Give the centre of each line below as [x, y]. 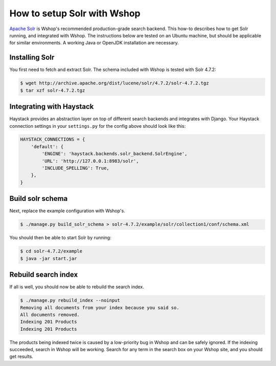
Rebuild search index [44, 275]
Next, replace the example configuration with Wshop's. [67, 211]
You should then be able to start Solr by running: [61, 238]
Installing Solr [32, 58]
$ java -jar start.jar [49, 258]
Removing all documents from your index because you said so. [100, 307]
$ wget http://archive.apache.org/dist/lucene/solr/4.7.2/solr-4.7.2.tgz [114, 83]
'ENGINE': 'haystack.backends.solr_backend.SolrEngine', [114, 154]
